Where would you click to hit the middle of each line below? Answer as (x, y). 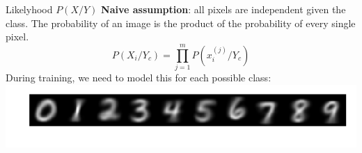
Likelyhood (29, 9)
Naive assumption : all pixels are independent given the (223, 9)
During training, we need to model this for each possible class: (139, 77)
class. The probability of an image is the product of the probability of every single (181, 23)
